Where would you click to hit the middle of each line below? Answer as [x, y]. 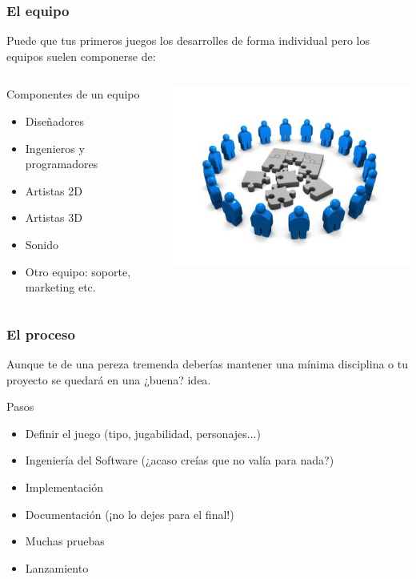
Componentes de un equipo [73, 94]
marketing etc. [60, 287]
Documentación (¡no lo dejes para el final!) [130, 514]
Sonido [42, 244]
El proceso [41, 334]
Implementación [64, 487]
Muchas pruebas [65, 541]
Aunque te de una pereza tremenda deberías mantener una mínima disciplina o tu [207, 363]
